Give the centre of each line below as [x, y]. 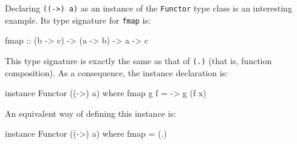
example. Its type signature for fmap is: [78, 20]
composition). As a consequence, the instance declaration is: [117, 72]
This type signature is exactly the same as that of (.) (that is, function [138, 60]
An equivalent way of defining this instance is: [90, 113]
